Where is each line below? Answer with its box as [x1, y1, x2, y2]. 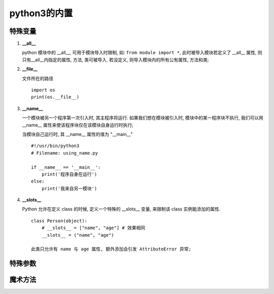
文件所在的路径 [22, 75, 53, 81]
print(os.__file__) [31, 94, 80, 100]
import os [31, 87, 55, 93]
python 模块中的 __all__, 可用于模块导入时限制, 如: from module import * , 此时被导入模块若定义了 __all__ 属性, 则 [22, 50, 262, 56]
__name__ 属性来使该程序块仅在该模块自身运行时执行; [22, 122, 134, 128]
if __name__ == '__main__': [31, 164, 101, 170]
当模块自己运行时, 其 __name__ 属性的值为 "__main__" [22, 131, 133, 137]
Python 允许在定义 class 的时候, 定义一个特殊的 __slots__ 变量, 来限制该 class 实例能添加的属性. [22, 206, 221, 212]
